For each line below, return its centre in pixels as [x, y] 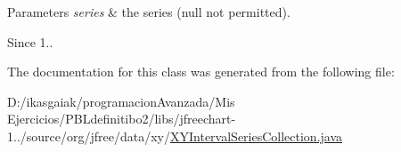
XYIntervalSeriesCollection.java [257, 136]
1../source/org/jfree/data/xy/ [89, 136]
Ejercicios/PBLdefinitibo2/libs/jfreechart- [122, 119]
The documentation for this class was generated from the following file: [201, 72]
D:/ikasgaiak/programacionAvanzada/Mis [121, 101]
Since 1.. [30, 41]
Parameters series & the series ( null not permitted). [149, 12]
